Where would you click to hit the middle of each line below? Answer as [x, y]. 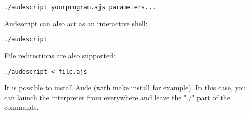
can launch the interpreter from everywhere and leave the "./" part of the [117, 97]
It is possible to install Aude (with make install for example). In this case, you [125, 88]
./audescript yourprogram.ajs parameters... [80, 7]
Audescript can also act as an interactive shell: [76, 23]
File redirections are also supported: [60, 55]
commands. [21, 107]
